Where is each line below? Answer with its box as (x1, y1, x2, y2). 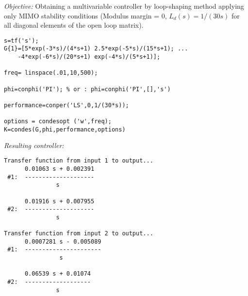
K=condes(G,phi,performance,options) (4, 126, 126, 133)
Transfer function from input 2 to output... (4, 230, 153, 237)
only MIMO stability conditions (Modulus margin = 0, (4, 10, 167, 20)
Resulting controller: (4, 140, 64, 150)
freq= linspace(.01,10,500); (4, 69, 98, 77)
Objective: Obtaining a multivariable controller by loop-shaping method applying (4, 1, 244, 11)
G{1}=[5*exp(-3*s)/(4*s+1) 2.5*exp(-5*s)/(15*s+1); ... (4, 45, 188, 52)
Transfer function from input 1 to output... (4, 157, 153, 164)
